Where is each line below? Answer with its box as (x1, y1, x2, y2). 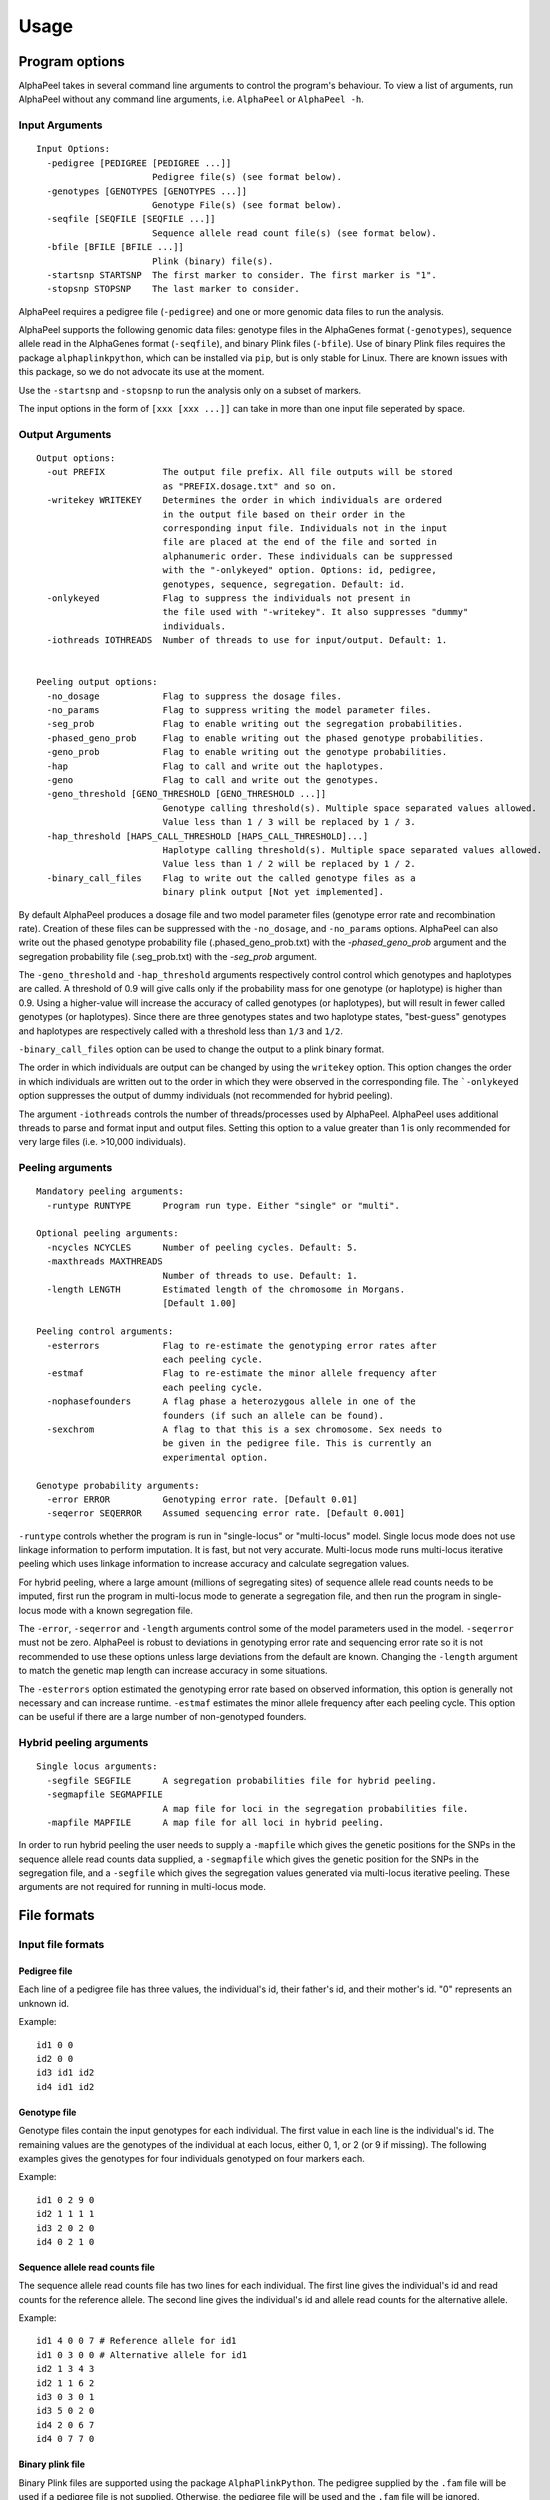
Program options (18, 53, 125, 70)
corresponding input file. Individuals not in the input (162, 522, 448, 534)
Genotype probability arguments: (36, 1480, 200, 1491)
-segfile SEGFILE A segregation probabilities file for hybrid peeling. (46, 1775, 437, 1786)
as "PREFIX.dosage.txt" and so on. (162, 480, 337, 492)
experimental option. (162, 1451, 269, 1463)
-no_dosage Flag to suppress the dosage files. (46, 690, 342, 702)
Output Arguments (18, 427, 112, 441)
